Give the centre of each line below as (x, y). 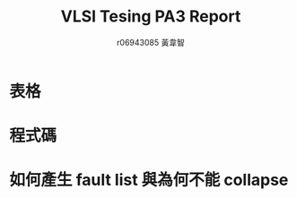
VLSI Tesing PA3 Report (151, 17)
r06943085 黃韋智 (151, 42)
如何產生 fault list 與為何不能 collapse (149, 180)
